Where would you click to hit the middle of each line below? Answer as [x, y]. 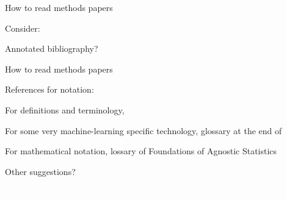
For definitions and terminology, [65, 109]
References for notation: [49, 89]
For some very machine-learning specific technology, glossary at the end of [143, 130]
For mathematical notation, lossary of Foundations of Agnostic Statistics [141, 151]
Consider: [23, 28]
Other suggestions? [40, 171]
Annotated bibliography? [52, 48]
